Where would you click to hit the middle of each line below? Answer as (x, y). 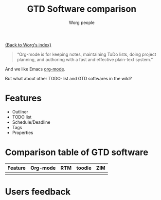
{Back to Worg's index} (28, 44)
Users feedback (38, 192)
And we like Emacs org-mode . (35, 69)
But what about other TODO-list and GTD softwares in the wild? (69, 78)
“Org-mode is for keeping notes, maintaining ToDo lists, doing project (87, 54)
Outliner (20, 111)
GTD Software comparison (82, 9)
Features (23, 98)
